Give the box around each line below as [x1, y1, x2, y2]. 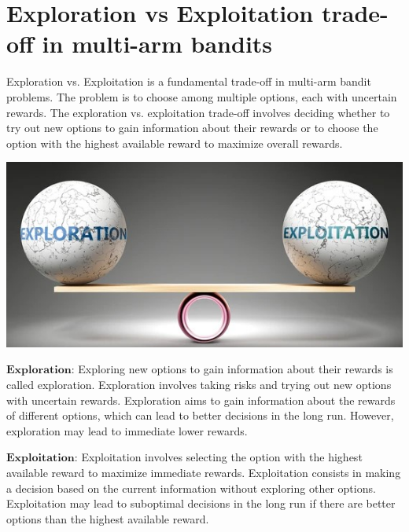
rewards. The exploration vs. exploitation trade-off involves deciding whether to [6, 104, 390, 120]
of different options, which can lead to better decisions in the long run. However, [6, 407, 394, 424]
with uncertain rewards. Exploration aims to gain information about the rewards [6, 391, 396, 408]
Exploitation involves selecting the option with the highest [81, 449, 363, 465]
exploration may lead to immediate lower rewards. [6, 422, 248, 438]
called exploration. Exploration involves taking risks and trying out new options [6, 376, 392, 393]
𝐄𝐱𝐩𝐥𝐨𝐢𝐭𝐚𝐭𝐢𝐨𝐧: [6, 453, 78, 464]
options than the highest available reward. [6, 510, 209, 526]
